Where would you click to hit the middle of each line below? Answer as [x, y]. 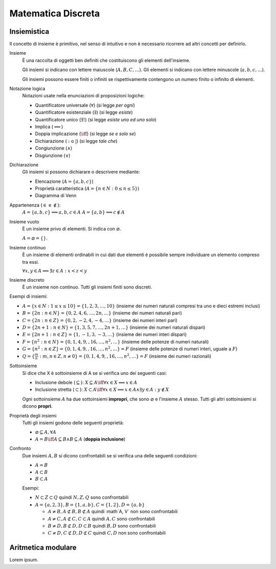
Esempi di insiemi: [29, 297]
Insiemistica [29, 31]
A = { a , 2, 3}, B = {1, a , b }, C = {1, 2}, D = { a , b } [90, 505]
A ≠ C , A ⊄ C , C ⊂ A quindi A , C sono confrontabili [101, 519]
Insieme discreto [27, 280]
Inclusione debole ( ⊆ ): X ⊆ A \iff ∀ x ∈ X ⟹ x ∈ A [86, 382]
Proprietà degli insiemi [33, 415]
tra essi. [31, 262]
